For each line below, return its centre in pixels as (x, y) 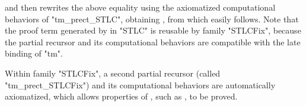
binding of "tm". (34, 53)
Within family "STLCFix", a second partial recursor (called (113, 73)
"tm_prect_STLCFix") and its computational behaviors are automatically (140, 85)
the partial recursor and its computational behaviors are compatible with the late (153, 42)
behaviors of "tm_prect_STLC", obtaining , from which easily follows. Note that (152, 19)
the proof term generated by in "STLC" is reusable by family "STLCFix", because (153, 30)
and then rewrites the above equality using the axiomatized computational (140, 7)
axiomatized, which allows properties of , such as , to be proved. (121, 96)
